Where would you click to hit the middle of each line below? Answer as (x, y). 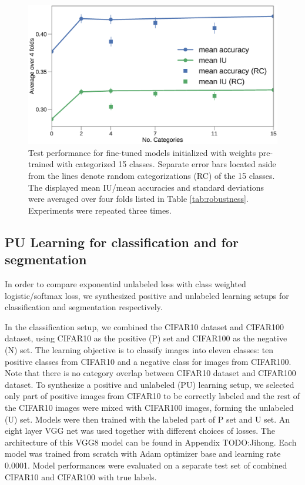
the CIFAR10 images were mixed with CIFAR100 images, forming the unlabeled (149, 407)
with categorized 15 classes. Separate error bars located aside (166, 164)
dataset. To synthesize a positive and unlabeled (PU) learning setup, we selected (150, 384)
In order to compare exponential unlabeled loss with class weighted (125, 284)
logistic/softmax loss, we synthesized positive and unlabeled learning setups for (147, 295)
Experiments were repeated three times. (100, 210)
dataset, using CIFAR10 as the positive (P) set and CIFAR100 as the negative (146, 338)
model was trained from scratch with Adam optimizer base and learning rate (143, 454)
